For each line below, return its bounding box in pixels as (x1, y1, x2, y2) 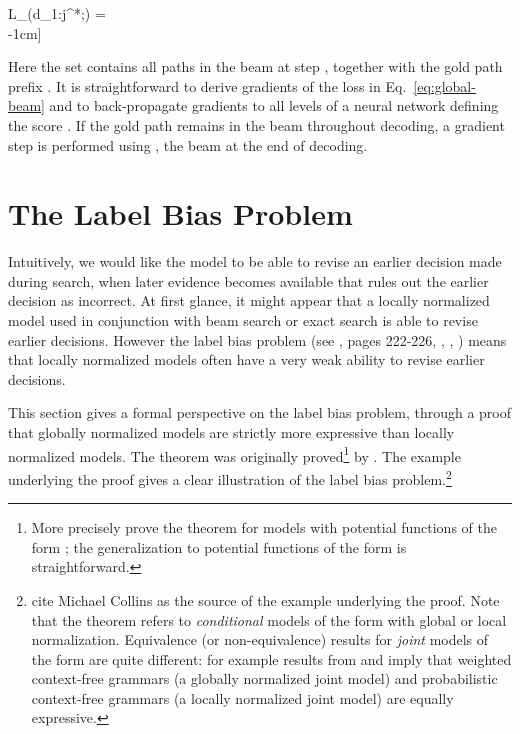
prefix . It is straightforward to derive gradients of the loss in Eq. (8, 75, 407, 96)
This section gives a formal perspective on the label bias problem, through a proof (8, 402, 512, 423)
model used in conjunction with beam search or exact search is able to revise (8, 310, 478, 331)
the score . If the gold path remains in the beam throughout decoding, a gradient (8, 114, 505, 135)
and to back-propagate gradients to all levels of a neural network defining (49, 95, 499, 116)
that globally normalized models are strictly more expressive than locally (8, 422, 455, 443)
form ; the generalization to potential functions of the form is (31, 536, 407, 557)
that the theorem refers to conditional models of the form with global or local (31, 609, 507, 630)
